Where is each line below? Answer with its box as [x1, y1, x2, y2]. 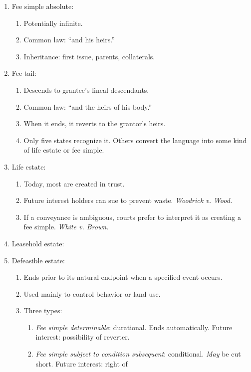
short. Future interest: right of [35, 358, 128, 369]
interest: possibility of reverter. [35, 332, 130, 342]
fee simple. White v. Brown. [23, 221, 109, 232]
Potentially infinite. [23, 17, 83, 28]
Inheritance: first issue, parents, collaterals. [23, 51, 155, 61]
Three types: [23, 305, 62, 316]
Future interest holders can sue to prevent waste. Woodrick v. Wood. [23, 195, 233, 205]
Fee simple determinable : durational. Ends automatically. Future [35, 322, 233, 332]
